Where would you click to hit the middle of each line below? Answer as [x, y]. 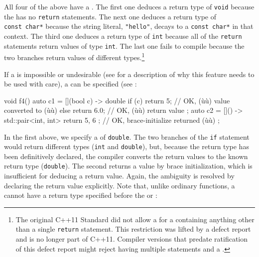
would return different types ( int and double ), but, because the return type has [127, 146]
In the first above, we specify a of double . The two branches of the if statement [127, 136]
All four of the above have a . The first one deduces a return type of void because [129, 6]
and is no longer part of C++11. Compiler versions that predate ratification [132, 239]
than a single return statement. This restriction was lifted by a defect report [133, 229]
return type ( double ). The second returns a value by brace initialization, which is [128, 166]
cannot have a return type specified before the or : [81, 195]
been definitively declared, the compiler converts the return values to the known [126, 156]
